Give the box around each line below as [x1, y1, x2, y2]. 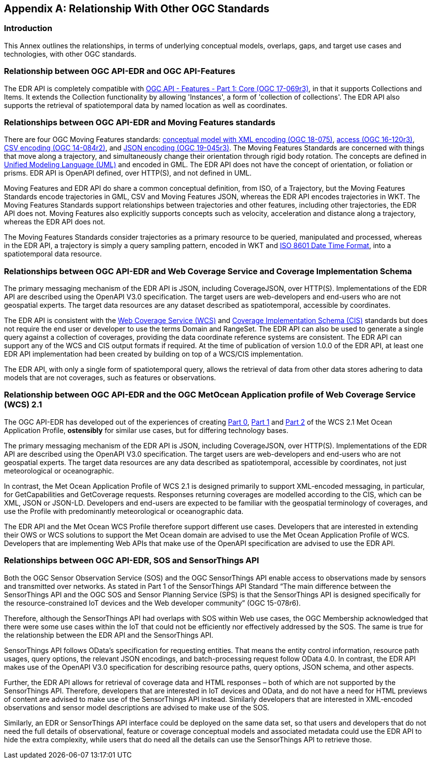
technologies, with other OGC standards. [4, 49, 137, 58]
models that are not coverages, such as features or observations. [4, 373, 216, 382]
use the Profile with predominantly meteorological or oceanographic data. [4, 507, 244, 515]
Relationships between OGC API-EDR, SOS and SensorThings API [4, 555, 259, 566]
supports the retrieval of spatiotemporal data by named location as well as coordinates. [4, 101, 287, 109]
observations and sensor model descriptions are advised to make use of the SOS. [4, 703, 270, 712]
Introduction [4, 23, 52, 34]
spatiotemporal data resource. [4, 250, 102, 258]
